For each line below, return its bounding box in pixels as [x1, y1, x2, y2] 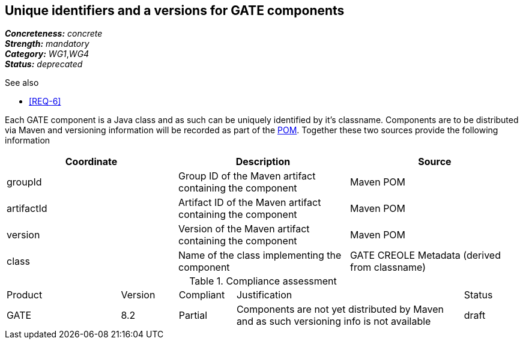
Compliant [178, 289, 225, 301]
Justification [236, 289, 292, 301]
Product [7, 289, 43, 301]
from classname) [349, 261, 426, 274]
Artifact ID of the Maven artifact [178, 196, 321, 209]
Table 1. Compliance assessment [189, 275, 337, 288]
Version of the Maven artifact [178, 223, 310, 235]
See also [5, 77, 39, 88]
